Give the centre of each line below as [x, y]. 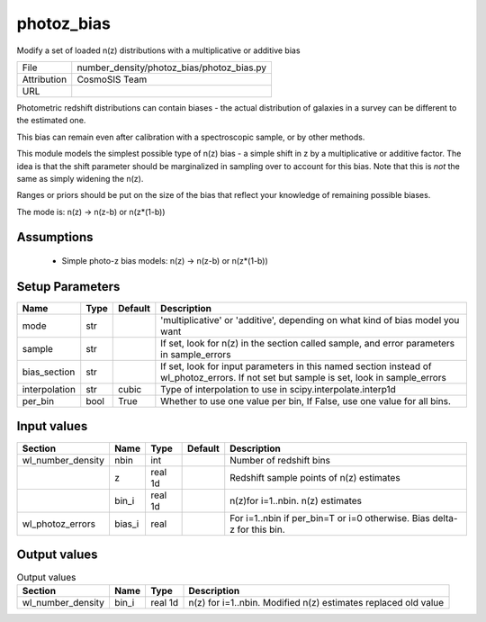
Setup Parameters [68, 287]
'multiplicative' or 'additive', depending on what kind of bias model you [310, 320]
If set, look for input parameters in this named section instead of [296, 366]
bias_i [126, 524]
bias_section [49, 372]
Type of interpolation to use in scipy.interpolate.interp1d [278, 389]
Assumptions [55, 237]
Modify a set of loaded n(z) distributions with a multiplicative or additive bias [158, 50]
